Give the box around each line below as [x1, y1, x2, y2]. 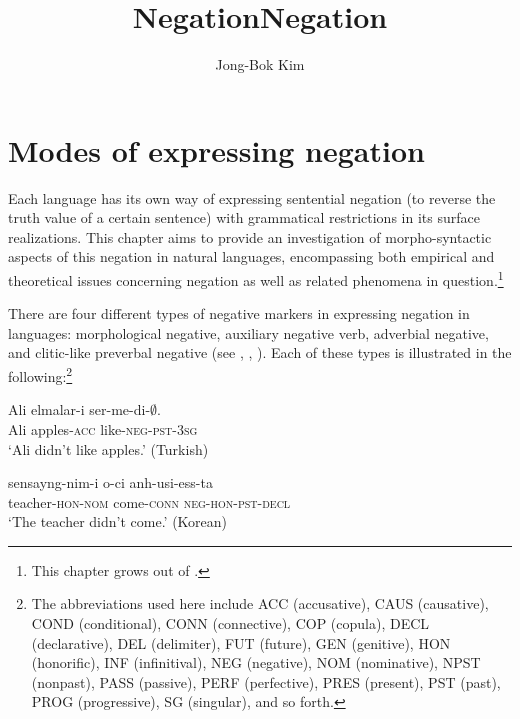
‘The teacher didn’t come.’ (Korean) [8, 511, 228, 532]
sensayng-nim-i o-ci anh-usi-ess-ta [8, 472, 213, 493]
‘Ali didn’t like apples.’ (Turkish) [8, 438, 209, 459]
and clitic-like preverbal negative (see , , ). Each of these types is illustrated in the [8, 342, 512, 363]
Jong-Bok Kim [215, 54, 305, 75]
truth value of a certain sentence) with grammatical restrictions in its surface [8, 207, 480, 228]
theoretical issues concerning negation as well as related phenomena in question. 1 [8, 267, 504, 290]
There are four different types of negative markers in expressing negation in [8, 303, 470, 324]
